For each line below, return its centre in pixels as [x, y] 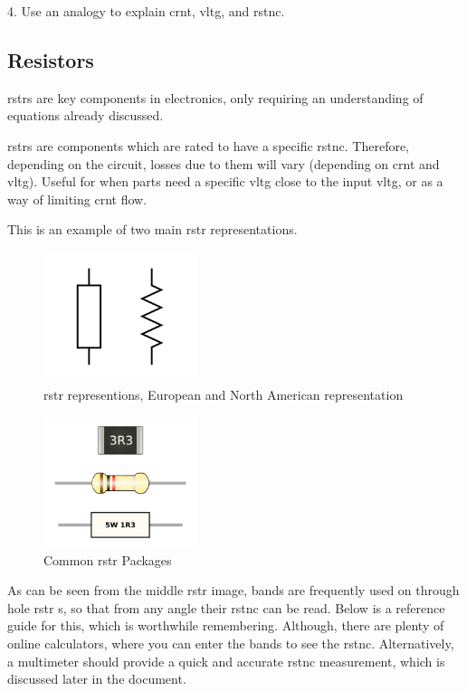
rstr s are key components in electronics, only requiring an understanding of [215, 97]
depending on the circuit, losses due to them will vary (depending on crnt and [224, 163]
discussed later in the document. [97, 679]
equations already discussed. [86, 115]
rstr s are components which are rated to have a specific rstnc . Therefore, [209, 145]
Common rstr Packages [108, 559]
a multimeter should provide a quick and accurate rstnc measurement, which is [226, 661]
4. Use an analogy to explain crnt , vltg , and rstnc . [146, 11]
